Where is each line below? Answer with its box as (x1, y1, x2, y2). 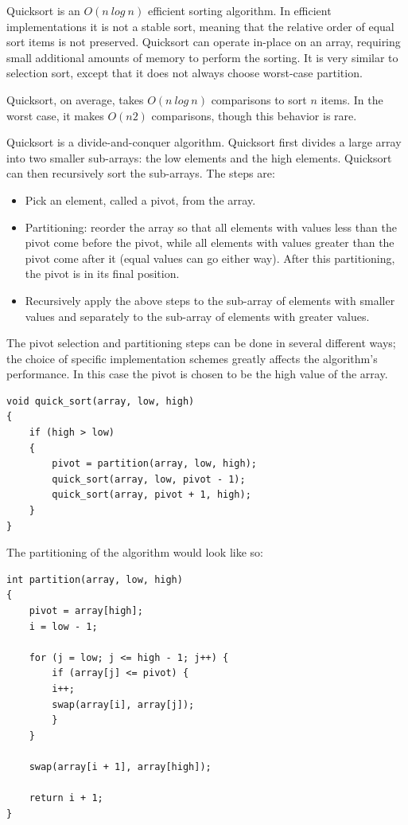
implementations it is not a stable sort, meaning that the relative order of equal (6, 18, 394, 34)
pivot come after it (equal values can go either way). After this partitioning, (25, 249, 395, 266)
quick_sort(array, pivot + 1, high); (52, 489, 251, 501)
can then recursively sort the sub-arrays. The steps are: (6, 165, 275, 182)
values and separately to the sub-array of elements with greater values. (25, 307, 370, 324)
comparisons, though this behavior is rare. (151, 107, 357, 123)
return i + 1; (29, 792, 103, 804)
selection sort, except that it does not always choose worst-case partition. (6, 65, 363, 81)
